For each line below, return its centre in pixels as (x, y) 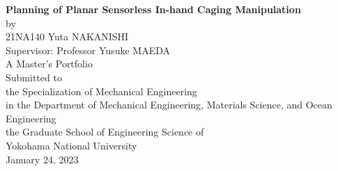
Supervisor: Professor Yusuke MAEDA (88, 50)
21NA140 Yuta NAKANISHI (67, 36)
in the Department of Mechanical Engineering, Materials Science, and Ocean (169, 105)
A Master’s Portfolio (49, 64)
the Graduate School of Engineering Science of (105, 132)
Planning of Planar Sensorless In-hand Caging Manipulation (153, 9)
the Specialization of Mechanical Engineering (101, 91)
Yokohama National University (71, 145)
